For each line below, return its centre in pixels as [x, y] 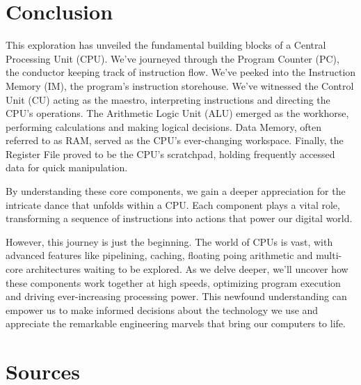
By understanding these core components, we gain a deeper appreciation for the [176, 191]
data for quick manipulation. [67, 167]
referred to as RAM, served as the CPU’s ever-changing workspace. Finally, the [175, 140]
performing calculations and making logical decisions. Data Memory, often [164, 126]
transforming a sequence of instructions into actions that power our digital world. [179, 218]
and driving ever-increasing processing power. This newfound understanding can [176, 296]
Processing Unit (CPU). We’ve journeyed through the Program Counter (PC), [173, 58]
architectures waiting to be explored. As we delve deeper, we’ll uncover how [187, 269]
